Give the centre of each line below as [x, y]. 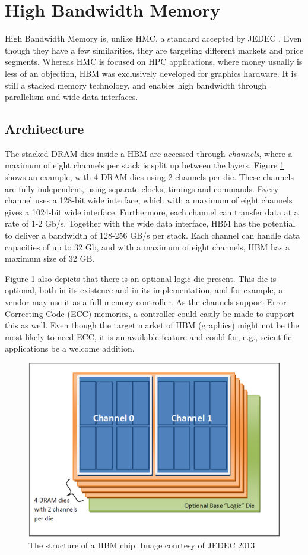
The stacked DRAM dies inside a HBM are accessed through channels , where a [149, 153]
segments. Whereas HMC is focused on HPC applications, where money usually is [154, 62]
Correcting [24, 313]
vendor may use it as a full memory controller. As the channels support [134, 302]
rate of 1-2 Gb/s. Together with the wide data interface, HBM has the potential [150, 223]
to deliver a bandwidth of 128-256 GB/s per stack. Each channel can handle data [153, 235]
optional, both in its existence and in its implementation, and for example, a [144, 290]
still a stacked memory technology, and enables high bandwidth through [136, 85]
